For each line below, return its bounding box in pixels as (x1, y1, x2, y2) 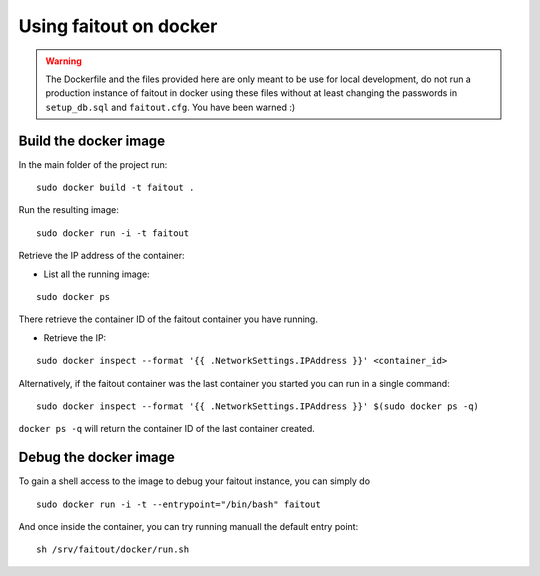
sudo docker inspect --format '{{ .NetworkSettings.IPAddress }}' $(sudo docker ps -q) (36, 400, 480, 412)
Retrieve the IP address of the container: (18, 250, 185, 262)
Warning (45, 55, 82, 67)
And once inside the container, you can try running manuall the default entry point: (18, 521, 359, 532)
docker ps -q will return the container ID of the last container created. (18, 423, 315, 435)
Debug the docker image (18, 449, 175, 466)
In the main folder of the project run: (18, 158, 168, 170)
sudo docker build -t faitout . (36, 182, 195, 194)
